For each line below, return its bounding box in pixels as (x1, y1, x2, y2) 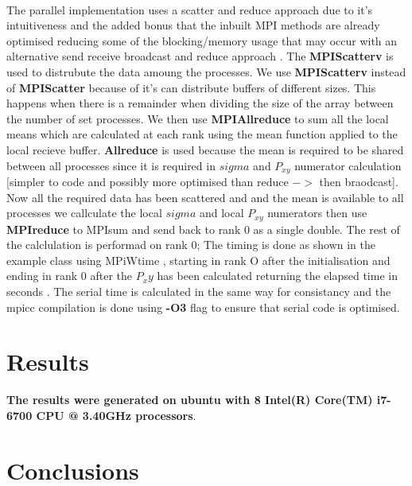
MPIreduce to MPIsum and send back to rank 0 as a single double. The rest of (6, 220, 400, 237)
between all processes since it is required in (6, 157, 216, 173)
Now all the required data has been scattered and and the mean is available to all (6, 189, 404, 205)
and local (199, 204, 244, 221)
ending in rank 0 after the (6, 267, 132, 284)
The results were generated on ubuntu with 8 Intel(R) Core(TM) (6, 391, 373, 408)
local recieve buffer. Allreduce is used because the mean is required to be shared (6, 141, 404, 157)
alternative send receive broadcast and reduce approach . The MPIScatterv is (6, 48, 394, 64)
